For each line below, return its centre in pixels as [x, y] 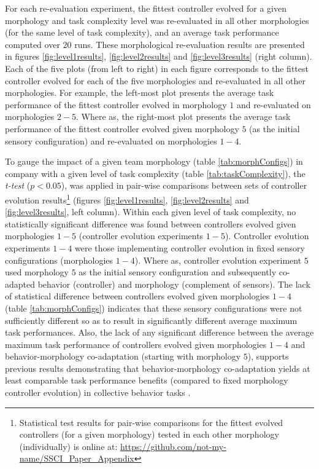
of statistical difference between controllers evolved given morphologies [137, 296]
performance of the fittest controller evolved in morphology [116, 104]
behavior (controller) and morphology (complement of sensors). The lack [174, 284]
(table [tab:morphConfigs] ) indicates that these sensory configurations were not [154, 308]
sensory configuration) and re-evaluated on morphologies [111, 140]
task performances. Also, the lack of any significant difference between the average [159, 332]
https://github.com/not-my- [173, 446]
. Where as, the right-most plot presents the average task [183, 116]
